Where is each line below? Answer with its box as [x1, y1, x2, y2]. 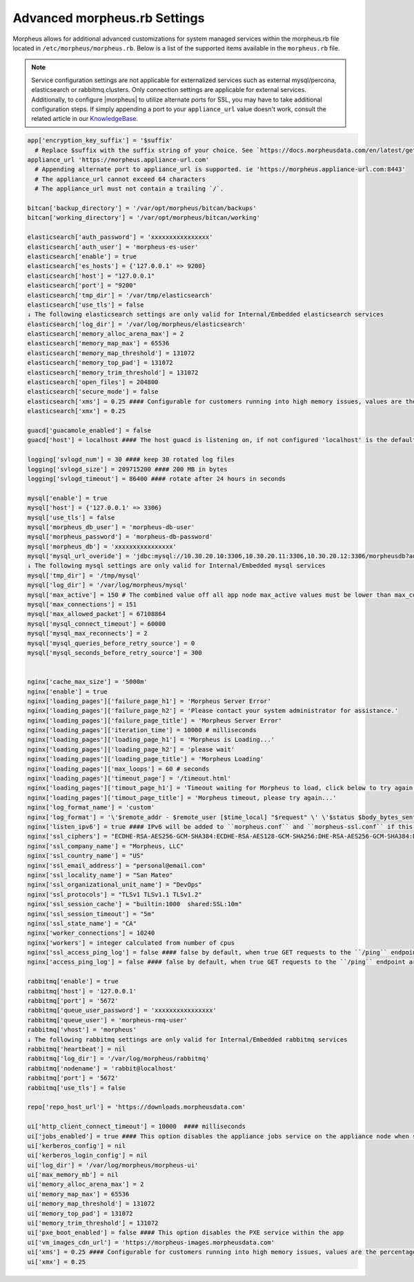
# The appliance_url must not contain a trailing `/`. [34, 185, 224, 193]
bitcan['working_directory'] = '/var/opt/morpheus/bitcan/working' [27, 214, 261, 222]
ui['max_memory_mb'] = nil [27, 1171, 119, 1179]
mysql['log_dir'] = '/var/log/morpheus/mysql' [27, 581, 188, 589]
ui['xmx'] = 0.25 [27, 1258, 86, 1265]
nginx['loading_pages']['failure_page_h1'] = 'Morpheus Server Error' [27, 697, 272, 705]
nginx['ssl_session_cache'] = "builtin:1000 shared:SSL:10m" [27, 900, 242, 908]
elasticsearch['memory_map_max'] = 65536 [27, 339, 170, 347]
